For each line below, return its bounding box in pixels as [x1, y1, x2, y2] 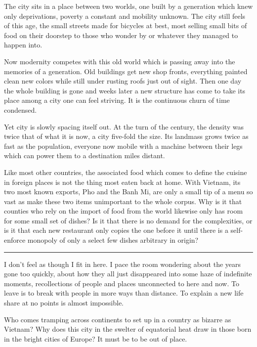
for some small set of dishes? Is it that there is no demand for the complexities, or [4, 215, 253, 225]
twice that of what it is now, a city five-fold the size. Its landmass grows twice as [4, 131, 249, 141]
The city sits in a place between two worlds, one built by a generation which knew [4, 1, 253, 11]
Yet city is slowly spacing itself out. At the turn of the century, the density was [4, 121, 244, 131]
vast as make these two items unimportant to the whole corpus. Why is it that [4, 196, 242, 206]
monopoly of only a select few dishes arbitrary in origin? [27, 235, 199, 245]
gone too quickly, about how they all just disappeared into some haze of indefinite [4, 268, 252, 279]
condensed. [4, 104, 37, 115]
